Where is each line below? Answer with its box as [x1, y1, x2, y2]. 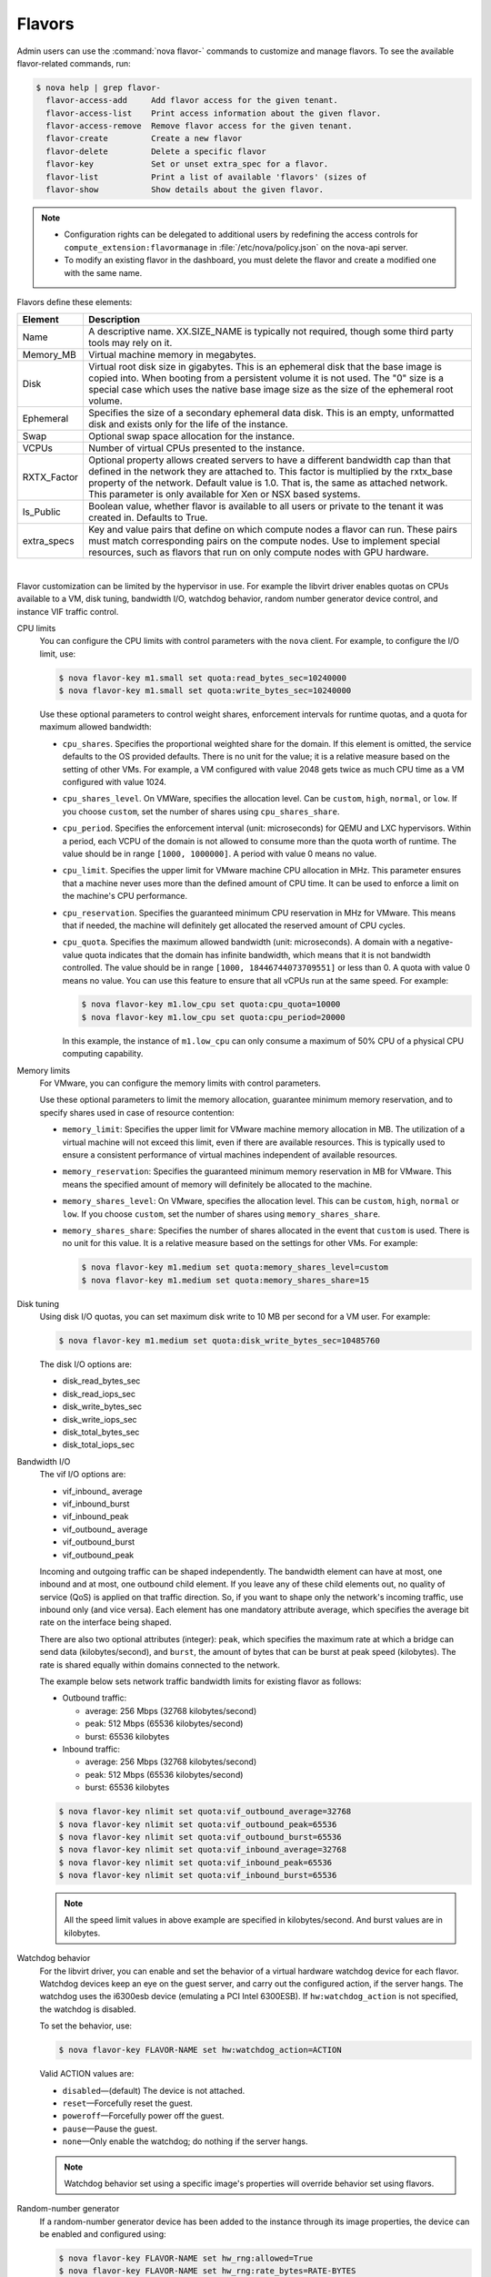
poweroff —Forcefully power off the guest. [62, 2110, 225, 2121]
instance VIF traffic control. [16, 606, 119, 617]
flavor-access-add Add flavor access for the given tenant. [45, 96, 338, 106]
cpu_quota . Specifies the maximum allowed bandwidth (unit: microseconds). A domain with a [62, 936, 416, 947]
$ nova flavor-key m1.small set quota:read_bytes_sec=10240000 [58, 672, 347, 683]
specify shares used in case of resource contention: [39, 1107, 235, 1118]
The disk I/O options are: [39, 1359, 132, 1370]
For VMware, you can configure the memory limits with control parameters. [39, 1077, 322, 1088]
